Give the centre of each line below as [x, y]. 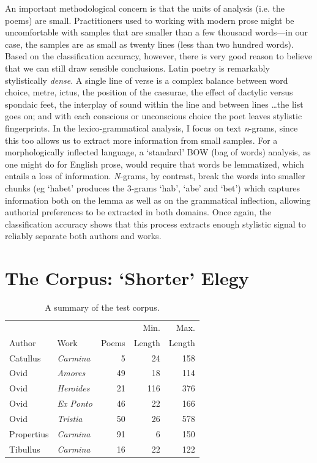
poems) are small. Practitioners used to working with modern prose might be [150, 20]
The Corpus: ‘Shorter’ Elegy [127, 278]
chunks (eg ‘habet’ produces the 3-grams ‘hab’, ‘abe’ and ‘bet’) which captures [152, 187]
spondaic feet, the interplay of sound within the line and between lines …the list [154, 104]
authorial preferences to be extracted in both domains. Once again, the [138, 212]
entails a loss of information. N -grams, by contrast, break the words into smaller [155, 176]
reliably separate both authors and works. [83, 236]
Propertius [29, 433]
